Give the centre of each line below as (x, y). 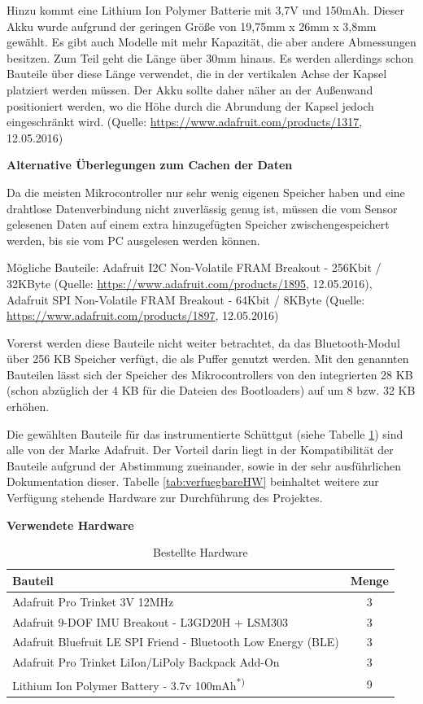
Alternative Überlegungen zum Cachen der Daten (150, 165)
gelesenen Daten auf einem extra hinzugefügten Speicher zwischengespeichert (198, 224)
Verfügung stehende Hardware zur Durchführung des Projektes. (165, 498)
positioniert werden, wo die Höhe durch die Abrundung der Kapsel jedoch (190, 105)
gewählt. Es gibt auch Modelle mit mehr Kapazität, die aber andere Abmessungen (211, 42)
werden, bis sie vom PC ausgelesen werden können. (133, 240)
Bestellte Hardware (201, 552)
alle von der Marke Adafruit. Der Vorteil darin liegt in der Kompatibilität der (200, 450)
